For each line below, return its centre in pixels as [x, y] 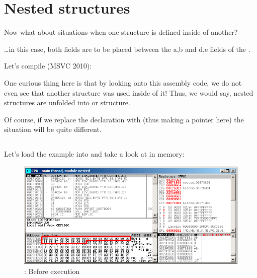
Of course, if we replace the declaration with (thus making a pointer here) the [124, 119]
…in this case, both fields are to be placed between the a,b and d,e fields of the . [127, 49]
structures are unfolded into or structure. [67, 102]
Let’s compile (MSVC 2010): [48, 66]
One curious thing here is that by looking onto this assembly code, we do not [123, 82]
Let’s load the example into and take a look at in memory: [94, 154]
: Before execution [52, 271]
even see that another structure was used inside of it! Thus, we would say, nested [129, 92]
